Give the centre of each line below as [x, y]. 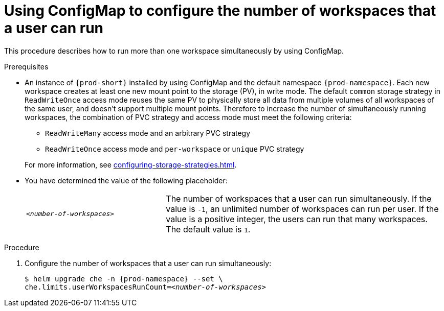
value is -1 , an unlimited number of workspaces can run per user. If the [302, 209]
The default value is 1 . [208, 229]
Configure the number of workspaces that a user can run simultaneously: [148, 263]
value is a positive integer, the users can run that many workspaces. [297, 219]
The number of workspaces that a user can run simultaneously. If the [299, 198]
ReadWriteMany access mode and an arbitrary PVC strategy [148, 133]
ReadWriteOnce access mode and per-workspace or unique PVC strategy [175, 149]
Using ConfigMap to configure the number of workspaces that [220, 11]
